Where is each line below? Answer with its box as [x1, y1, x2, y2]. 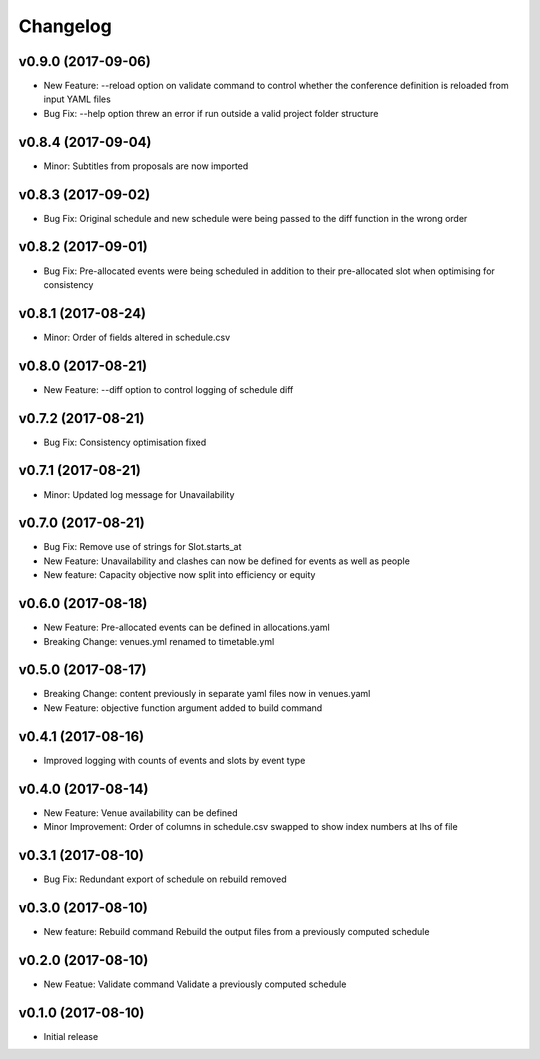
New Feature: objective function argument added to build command [43, 701, 323, 714]
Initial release [43, 1030, 99, 1042]
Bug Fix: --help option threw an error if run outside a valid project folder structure [43, 107, 379, 119]
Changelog [18, 15, 112, 37]
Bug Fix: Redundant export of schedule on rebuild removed [43, 873, 287, 885]
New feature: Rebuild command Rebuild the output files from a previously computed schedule [43, 925, 430, 937]
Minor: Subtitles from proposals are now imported [43, 160, 249, 172]
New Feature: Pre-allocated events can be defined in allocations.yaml [43, 621, 330, 634]
